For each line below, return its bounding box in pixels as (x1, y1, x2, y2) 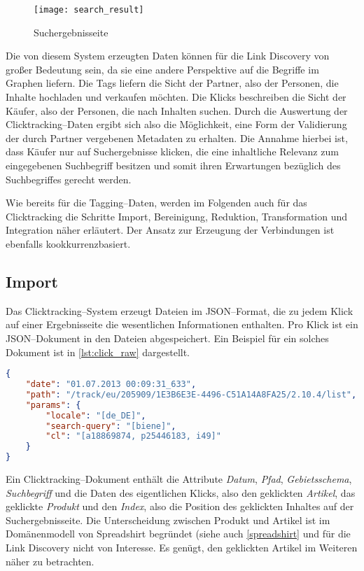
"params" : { (25, 400, 81, 410)
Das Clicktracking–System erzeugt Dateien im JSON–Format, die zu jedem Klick (6, 303, 353, 318)
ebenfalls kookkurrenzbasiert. (6, 236, 131, 251)
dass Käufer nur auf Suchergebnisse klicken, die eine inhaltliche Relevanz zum (6, 144, 339, 159)
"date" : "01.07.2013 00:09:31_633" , (25, 379, 197, 390)
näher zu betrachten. (6, 554, 94, 568)
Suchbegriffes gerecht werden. (6, 171, 132, 186)
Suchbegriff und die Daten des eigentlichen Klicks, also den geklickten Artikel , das (6, 485, 356, 500)
